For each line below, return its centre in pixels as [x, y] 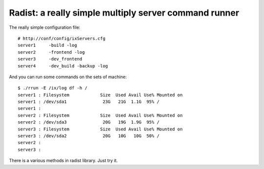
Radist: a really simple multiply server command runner [124, 13]
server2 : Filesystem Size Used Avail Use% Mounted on [100, 115]
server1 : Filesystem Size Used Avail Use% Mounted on [100, 95]
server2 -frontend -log [51, 52]
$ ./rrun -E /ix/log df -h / [53, 88]
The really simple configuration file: [45, 27]
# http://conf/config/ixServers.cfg [62, 38]
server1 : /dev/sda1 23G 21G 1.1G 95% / [89, 102]
